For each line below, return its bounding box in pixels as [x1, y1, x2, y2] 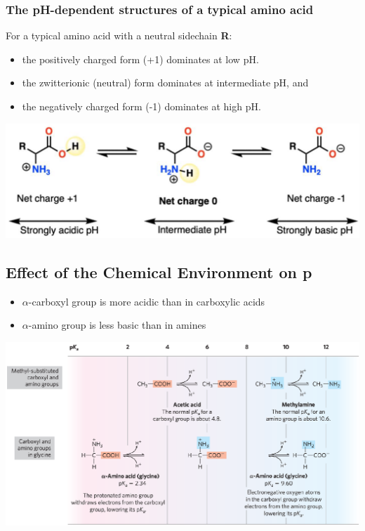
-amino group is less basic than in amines [28, 317, 206, 332]
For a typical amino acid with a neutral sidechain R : [6, 28, 232, 43]
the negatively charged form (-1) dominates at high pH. [22, 99, 261, 113]
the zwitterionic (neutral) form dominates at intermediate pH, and [22, 75, 309, 90]
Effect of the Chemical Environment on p [6, 261, 312, 282]
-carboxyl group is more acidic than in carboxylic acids [28, 294, 265, 308]
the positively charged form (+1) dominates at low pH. [22, 51, 259, 66]
